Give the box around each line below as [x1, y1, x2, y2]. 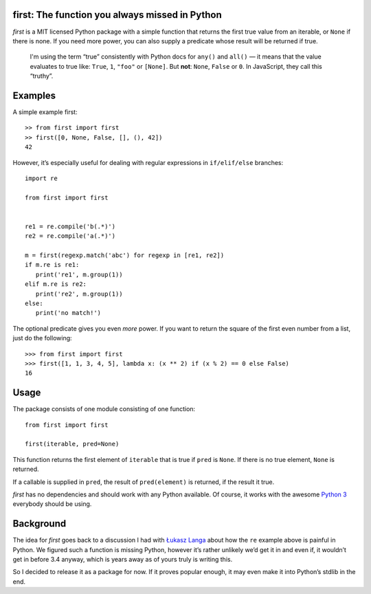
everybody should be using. [12, 500, 92, 508]
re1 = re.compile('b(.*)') [25, 222, 116, 230]
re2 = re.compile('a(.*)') [25, 232, 116, 240]
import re [25, 174, 58, 182]
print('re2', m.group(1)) [35, 289, 123, 298]
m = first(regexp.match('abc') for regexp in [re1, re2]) [25, 252, 225, 259]
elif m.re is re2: [25, 280, 87, 288]
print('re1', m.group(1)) [35, 270, 123, 278]
